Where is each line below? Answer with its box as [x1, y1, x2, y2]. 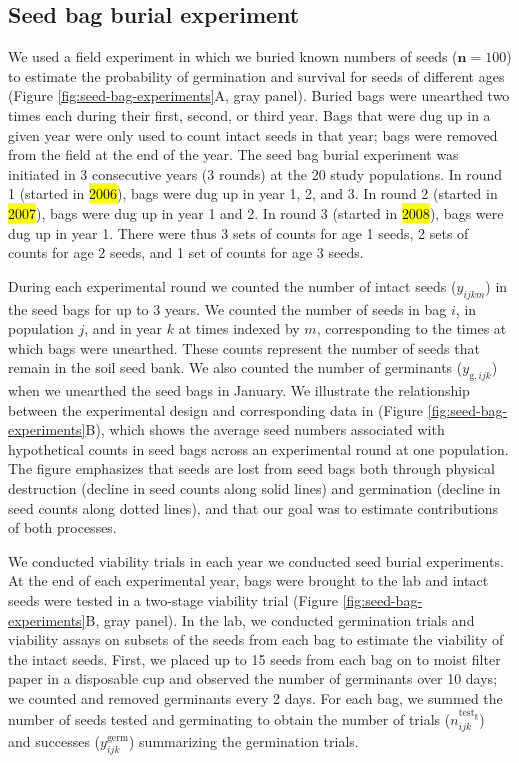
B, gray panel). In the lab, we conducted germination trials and [85, 609, 475, 630]
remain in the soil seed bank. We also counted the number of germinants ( [8, 357, 463, 378]
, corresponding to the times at [316, 318, 507, 339]
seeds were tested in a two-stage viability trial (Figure [8, 590, 338, 611]
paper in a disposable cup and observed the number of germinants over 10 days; [8, 668, 498, 689]
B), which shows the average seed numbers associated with [85, 419, 445, 440]
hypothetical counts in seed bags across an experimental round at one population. [8, 438, 509, 459]
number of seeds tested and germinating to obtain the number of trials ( [8, 708, 451, 729]
